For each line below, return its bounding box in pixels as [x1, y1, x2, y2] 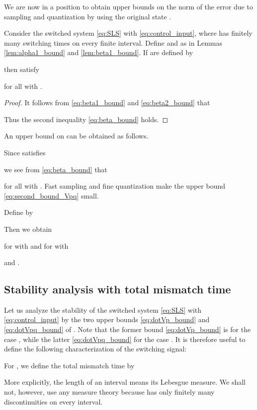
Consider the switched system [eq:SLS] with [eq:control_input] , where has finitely [4, 28, 253, 38]
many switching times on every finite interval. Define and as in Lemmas [4, 37, 223, 48]
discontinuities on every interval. [4, 396, 103, 407]
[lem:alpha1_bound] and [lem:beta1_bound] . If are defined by [4, 47, 193, 58]
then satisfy [4, 64, 39, 74]
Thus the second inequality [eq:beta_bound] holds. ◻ [4, 114, 169, 124]
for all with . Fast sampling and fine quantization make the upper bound [4, 181, 225, 191]
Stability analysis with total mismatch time [4, 281, 231, 297]
